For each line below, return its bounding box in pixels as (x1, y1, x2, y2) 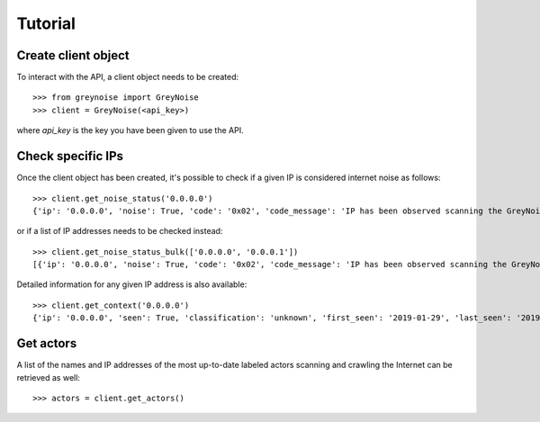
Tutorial (16, 13, 76, 33)
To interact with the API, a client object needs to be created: (16, 72, 239, 83)
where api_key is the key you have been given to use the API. (16, 125, 244, 136)
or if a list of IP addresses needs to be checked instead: (16, 226, 223, 237)
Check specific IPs (16, 148, 123, 164)
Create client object (16, 48, 130, 63)
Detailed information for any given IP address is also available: (16, 279, 247, 290)
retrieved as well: (16, 372, 81, 382)
